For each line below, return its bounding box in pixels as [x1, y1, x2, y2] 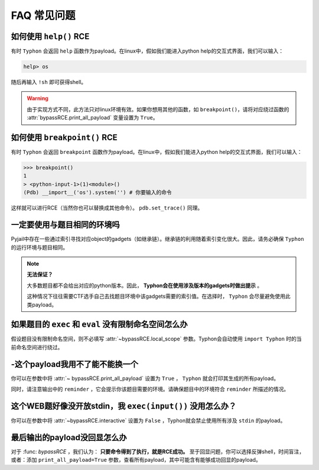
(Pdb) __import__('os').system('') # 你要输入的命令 [23, 189, 172, 196]
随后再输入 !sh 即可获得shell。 [11, 79, 87, 86]
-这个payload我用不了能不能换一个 [11, 359, 138, 369]
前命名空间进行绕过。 [11, 343, 63, 350]
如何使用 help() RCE [11, 31, 90, 41]
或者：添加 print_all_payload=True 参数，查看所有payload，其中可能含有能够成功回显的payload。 [11, 456, 261, 463]
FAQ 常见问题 [11, 9, 76, 22]
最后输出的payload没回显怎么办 [11, 432, 127, 442]
